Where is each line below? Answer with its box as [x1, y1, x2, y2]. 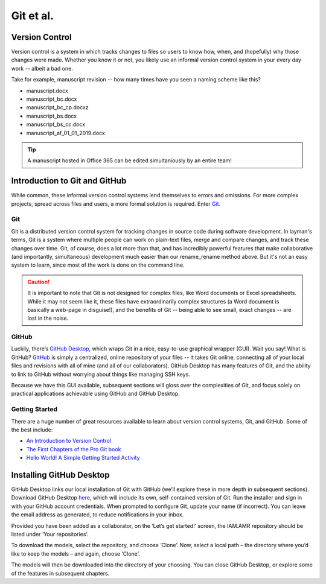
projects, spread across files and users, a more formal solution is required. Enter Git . [11, 200, 221, 208]
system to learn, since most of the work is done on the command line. [11, 261, 185, 268]
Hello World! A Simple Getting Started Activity [26, 454, 140, 462]
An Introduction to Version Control [26, 437, 112, 445]
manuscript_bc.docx [26, 95, 77, 103]
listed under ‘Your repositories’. [11, 530, 89, 538]
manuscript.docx [26, 87, 69, 94]
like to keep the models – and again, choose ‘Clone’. [11, 550, 140, 557]
